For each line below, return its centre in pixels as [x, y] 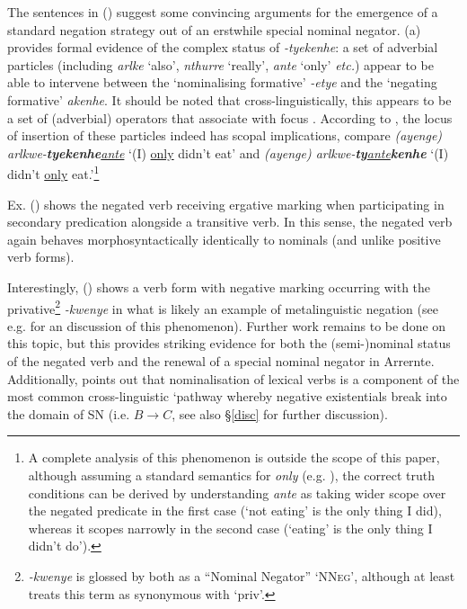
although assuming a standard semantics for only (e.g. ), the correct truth [232, 475]
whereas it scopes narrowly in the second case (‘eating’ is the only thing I [230, 528]
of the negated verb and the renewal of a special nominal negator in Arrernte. [221, 361]
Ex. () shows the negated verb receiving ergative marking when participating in [226, 204]
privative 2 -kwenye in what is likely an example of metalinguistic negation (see [223, 307]
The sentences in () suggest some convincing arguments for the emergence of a [223, 12]
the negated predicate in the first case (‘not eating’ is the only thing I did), [235, 510]
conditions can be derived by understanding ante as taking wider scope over [237, 493]
